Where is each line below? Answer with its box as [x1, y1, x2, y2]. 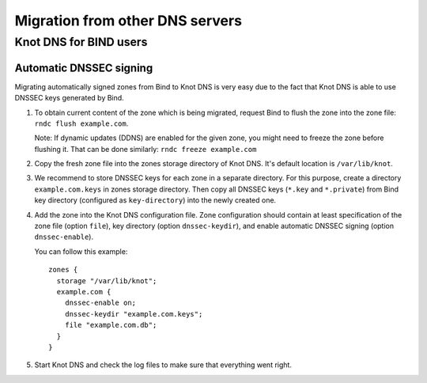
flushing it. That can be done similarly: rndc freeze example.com [34, 144, 257, 154]
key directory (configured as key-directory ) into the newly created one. [34, 195, 277, 205]
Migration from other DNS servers [14, 12, 243, 29]
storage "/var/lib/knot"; [56, 276, 157, 285]
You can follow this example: [34, 246, 128, 256]
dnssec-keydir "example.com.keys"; [64, 309, 203, 318]
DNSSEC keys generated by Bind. [14, 93, 124, 103]
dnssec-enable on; [64, 298, 137, 308]
